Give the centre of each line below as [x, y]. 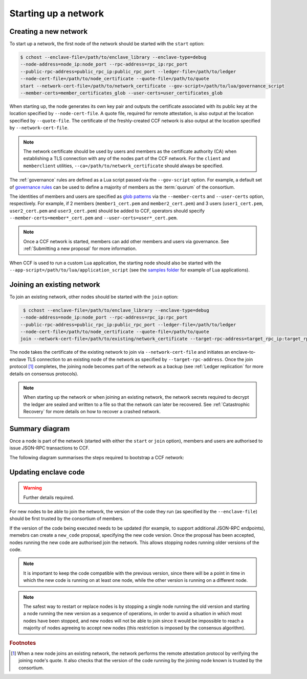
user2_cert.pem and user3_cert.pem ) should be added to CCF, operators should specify [107, 211]
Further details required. [49, 497]
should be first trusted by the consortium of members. [67, 518]
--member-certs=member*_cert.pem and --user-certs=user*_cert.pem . [94, 218]
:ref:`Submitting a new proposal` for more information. [80, 248]
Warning [32, 488]
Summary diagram [40, 429]
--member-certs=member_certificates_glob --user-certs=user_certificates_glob [121, 93]
